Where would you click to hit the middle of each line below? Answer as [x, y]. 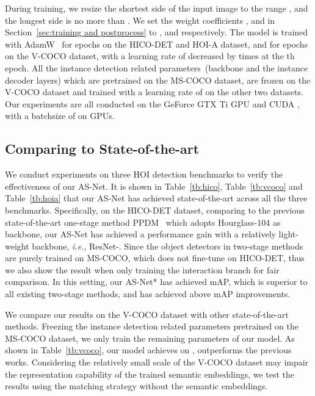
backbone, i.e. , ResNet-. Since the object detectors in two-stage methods [168, 246]
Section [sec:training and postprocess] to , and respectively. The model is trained [157, 32]
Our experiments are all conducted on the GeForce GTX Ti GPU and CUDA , [152, 103]
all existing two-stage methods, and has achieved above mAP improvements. [148, 294]
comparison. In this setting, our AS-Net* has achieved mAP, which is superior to [156, 282]
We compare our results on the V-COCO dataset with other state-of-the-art [147, 314]
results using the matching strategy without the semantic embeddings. [136, 386]
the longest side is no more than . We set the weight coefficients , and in [140, 20]
